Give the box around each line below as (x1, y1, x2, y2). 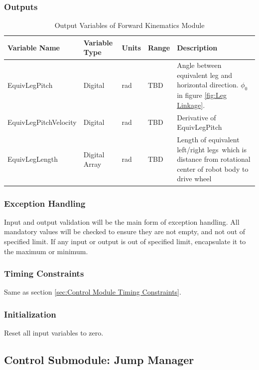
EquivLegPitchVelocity (7, 117, 77, 127)
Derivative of (177, 112, 216, 122)
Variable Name (7, 42, 60, 52)
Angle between (177, 60, 222, 70)
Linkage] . (177, 99, 205, 110)
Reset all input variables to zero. (4, 328, 104, 338)
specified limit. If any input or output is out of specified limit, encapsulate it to (4, 236, 246, 246)
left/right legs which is (177, 144, 247, 154)
